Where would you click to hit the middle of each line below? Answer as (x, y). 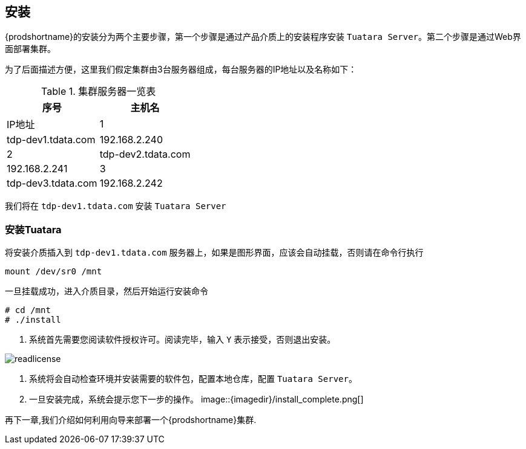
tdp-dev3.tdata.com (52, 183)
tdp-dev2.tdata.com (145, 154)
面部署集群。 (30, 49)
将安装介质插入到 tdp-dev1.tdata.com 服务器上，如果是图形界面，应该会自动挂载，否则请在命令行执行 (214, 253)
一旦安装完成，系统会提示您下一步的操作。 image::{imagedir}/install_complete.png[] (196, 399)
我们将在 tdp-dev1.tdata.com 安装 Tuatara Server (116, 206)
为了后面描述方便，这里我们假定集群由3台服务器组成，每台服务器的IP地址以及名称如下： (181, 69)
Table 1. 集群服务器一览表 (99, 92)
